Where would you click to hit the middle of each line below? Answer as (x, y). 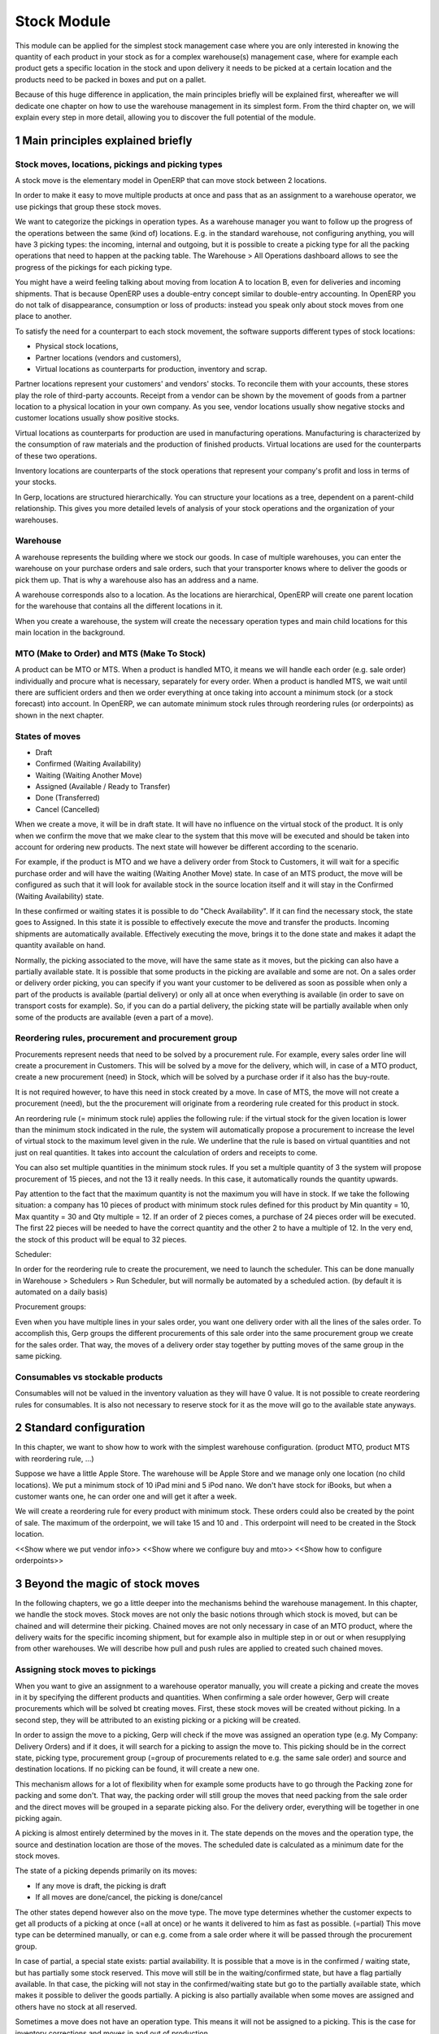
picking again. (39, 1818)
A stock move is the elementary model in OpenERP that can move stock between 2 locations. (171, 181)
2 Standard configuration (80, 1428)
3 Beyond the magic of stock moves (107, 1584)
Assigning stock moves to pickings (85, 1670)
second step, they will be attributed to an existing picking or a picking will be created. (158, 1720)
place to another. (43, 316)
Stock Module (63, 21)
